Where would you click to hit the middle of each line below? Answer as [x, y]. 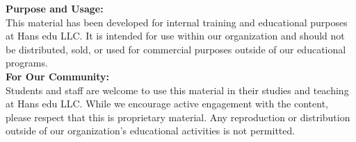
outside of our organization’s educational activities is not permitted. [151, 131]
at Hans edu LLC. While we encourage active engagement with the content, [167, 104]
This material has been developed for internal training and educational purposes [177, 22]
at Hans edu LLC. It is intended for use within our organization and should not [175, 36]
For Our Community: [58, 76]
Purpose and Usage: [55, 8]
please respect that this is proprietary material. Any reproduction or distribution [178, 117]
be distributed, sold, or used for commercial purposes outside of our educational [176, 49]
